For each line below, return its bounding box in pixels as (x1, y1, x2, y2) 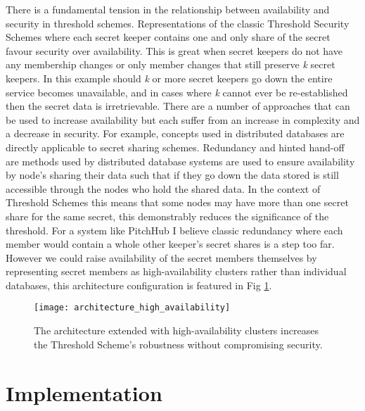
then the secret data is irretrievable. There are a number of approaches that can (6, 99, 350, 113)
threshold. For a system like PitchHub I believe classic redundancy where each (6, 222, 343, 237)
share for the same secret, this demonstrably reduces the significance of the (6, 208, 329, 223)
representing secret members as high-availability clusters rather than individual (6, 264, 347, 279)
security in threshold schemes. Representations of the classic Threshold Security (6, 15, 350, 30)
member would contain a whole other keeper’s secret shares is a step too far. (6, 236, 335, 251)
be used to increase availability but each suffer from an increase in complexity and (6, 112, 360, 127)
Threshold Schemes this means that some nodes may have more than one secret (6, 195, 349, 210)
